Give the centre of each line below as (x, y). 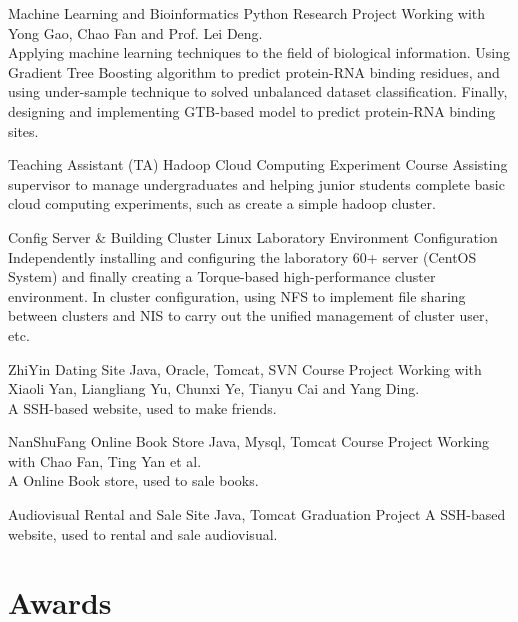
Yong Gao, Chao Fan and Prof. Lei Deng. (135, 32)
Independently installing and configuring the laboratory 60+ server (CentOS (242, 256)
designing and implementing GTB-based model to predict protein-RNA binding (252, 110)
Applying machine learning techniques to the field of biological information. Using (259, 52)
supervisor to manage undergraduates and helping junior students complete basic (256, 183)
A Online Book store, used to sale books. (133, 480)
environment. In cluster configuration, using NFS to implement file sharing (237, 295)
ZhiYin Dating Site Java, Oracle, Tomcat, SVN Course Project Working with (245, 368)
